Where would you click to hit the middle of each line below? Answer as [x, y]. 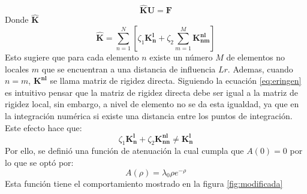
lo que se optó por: [39, 163]
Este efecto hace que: [43, 127]
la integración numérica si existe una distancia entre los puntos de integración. [149, 116]
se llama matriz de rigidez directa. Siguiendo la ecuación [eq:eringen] [176, 81]
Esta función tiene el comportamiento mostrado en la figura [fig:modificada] [144, 183]
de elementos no [256, 57]
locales [17, 69]
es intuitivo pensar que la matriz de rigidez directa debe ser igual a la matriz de [151, 92]
